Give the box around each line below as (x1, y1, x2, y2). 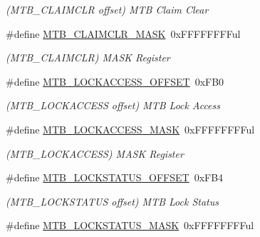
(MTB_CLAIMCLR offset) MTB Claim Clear (6, 2, 209, 16)
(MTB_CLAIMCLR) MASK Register (6, 50, 170, 65)
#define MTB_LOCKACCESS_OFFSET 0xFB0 (6, 74, 224, 89)
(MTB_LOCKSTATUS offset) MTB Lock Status (6, 193, 219, 208)
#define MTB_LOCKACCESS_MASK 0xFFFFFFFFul (6, 121, 255, 136)
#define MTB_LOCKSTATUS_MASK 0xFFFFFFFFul (6, 218, 254, 233)
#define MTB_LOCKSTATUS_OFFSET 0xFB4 (6, 170, 224, 185)
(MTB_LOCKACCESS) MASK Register (6, 146, 184, 161)
